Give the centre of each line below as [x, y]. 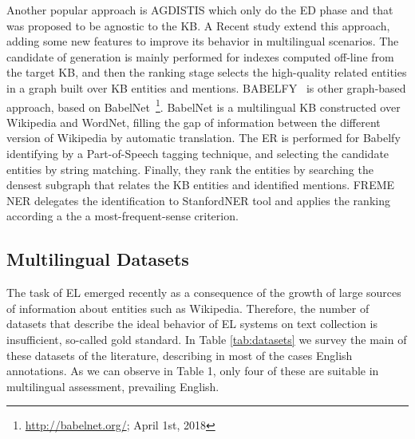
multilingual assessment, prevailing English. [113, 386]
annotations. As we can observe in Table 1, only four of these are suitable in [193, 371]
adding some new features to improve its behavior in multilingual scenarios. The [203, 41]
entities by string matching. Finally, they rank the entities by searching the [190, 169]
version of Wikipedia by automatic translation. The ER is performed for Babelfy [204, 138]
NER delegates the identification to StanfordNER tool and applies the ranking [198, 200]
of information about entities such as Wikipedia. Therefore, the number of [188, 308]
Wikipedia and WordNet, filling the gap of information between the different [194, 122]
